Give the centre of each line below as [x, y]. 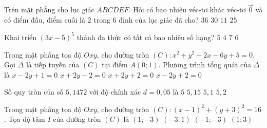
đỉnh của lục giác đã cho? [159, 19]
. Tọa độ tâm [25, 119]
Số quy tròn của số [34, 92]
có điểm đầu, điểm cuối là [45, 19]
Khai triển [21, 37]
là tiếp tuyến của [53, 65]
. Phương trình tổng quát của [205, 65]
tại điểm [115, 65]
